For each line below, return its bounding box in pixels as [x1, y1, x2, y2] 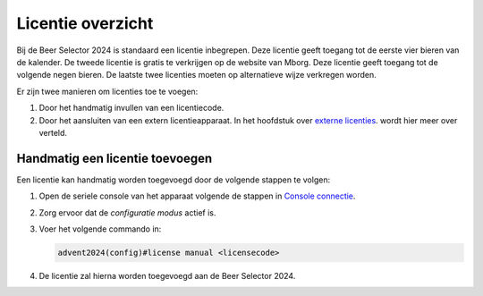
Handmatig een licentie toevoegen [16, 150, 213, 165]
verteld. [38, 127, 67, 138]
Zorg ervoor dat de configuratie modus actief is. [38, 207, 216, 218]
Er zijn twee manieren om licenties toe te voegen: [16, 86, 199, 97]
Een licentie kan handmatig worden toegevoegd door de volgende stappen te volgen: [16, 174, 331, 185]
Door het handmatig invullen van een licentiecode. [38, 103, 225, 114]
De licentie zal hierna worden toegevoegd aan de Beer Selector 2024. [38, 270, 296, 281]
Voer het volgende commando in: [38, 224, 162, 234]
